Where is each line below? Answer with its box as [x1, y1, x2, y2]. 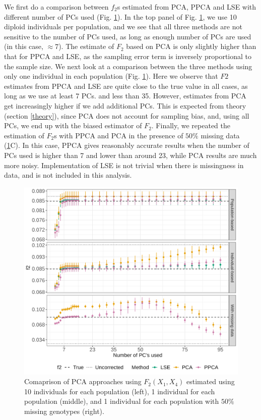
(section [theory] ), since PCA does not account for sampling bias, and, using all [4, 110, 249, 121]
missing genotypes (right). [24, 406, 104, 416]
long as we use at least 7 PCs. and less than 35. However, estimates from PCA [4, 90, 246, 101]
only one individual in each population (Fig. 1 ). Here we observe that [4, 71, 218, 81]
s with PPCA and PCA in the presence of [54, 130, 183, 140]
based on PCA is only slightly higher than [126, 41, 256, 51]
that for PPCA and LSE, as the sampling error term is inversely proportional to [4, 50, 252, 61]
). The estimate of [58, 41, 114, 51]
